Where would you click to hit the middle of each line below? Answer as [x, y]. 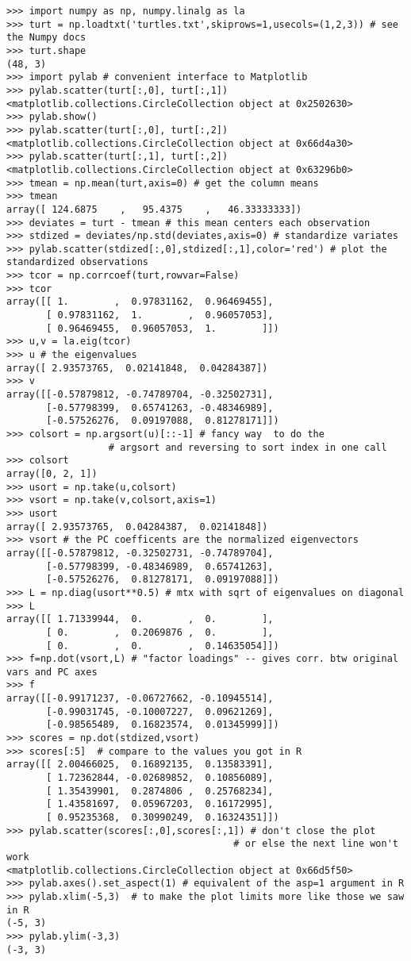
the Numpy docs [46, 38]
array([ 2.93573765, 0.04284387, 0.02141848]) [137, 527]
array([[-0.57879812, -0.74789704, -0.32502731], [140, 395]
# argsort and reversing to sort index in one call [248, 447]
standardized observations [77, 262]
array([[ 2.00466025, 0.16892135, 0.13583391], [140, 765]
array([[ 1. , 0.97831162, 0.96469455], [140, 302]
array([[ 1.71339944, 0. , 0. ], [140, 619]
